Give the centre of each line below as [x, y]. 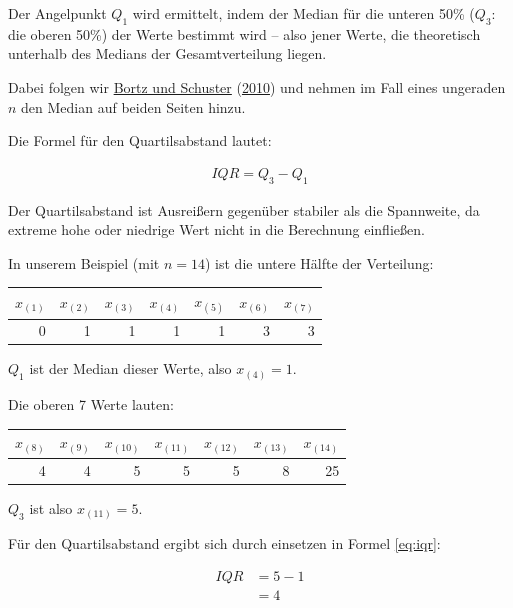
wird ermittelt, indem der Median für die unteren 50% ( [303, 13]
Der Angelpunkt [57, 13]
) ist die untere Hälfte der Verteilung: [319, 262]
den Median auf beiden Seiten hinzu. [133, 106]
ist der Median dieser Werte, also [130, 368]
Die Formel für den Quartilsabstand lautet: [140, 140]
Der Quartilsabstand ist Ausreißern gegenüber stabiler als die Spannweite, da [244, 209]
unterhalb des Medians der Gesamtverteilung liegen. [167, 53]
